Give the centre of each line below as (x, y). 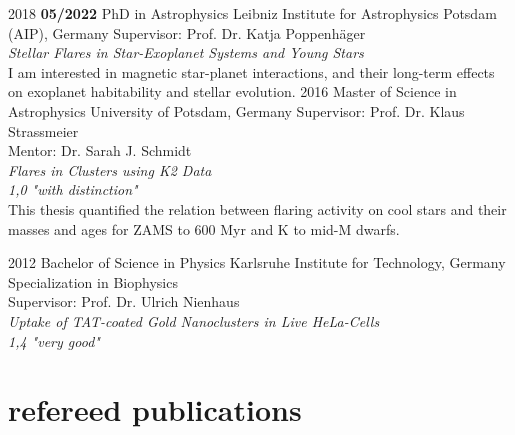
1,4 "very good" (54, 340)
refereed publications (155, 409)
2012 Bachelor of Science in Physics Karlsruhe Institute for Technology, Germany (257, 262)
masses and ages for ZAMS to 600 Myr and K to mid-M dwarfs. (204, 228)
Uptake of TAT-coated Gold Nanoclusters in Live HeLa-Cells (194, 320)
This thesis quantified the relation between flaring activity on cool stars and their (257, 208)
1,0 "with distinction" (73, 189)
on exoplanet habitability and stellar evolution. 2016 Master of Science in (232, 91)
